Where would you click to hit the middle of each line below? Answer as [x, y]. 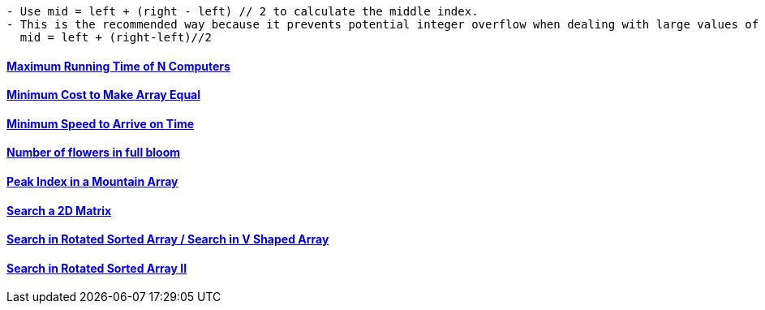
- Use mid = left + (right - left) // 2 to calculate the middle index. [243, 11]
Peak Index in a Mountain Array [92, 182]
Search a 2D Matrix [59, 210]
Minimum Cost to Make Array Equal [104, 95]
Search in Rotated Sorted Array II [97, 268]
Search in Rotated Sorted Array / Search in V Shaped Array [168, 239]
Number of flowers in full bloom [94, 153]
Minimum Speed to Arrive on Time [101, 123]
